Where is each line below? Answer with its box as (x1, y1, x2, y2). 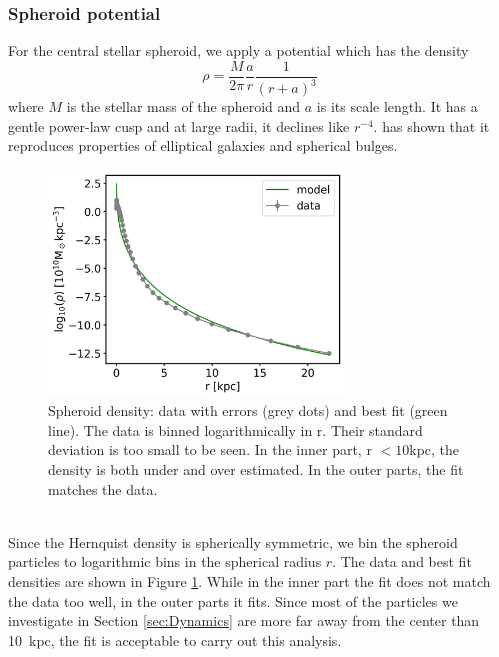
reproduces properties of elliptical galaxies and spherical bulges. (8, 135, 398, 156)
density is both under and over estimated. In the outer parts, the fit (48, 459, 464, 480)
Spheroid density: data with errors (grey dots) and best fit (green (48, 400, 448, 421)
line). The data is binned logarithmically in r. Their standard (48, 419, 423, 440)
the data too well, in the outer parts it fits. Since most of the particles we (8, 590, 458, 611)
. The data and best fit (332, 551, 472, 572)
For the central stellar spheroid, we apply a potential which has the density (8, 40, 469, 61)
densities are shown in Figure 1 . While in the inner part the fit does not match (8, 570, 491, 591)
